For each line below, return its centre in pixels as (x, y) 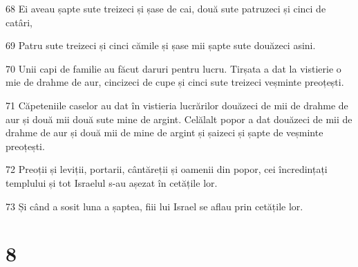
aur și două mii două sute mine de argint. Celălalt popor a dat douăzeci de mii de (179, 119)
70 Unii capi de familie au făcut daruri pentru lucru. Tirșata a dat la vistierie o (173, 68)
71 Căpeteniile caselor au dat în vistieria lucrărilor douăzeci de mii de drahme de (177, 105)
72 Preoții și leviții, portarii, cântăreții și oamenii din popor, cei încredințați (167, 169)
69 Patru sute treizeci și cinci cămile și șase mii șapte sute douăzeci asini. (161, 45)
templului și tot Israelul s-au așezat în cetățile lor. (112, 182)
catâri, (19, 22)
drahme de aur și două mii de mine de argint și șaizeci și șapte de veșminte (164, 132)
